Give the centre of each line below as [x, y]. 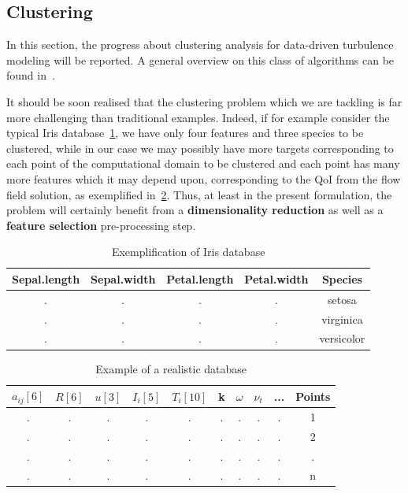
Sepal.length [46, 278]
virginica [342, 319]
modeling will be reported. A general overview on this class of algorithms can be [200, 59]
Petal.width [276, 278]
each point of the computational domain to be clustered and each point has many [203, 163]
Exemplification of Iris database [188, 252]
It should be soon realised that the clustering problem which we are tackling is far [204, 101]
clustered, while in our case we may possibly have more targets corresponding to [200, 148]
